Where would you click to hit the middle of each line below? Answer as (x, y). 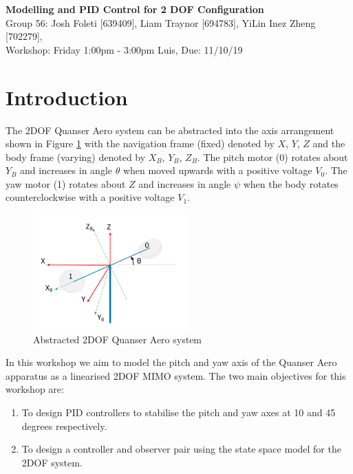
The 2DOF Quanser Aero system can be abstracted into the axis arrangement (170, 130)
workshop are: (35, 389)
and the (329, 143)
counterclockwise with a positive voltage (90, 197)
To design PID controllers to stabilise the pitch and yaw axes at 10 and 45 (179, 412)
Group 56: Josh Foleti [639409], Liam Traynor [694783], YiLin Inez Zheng (161, 22)
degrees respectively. (64, 425)
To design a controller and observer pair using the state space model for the (181, 449)
